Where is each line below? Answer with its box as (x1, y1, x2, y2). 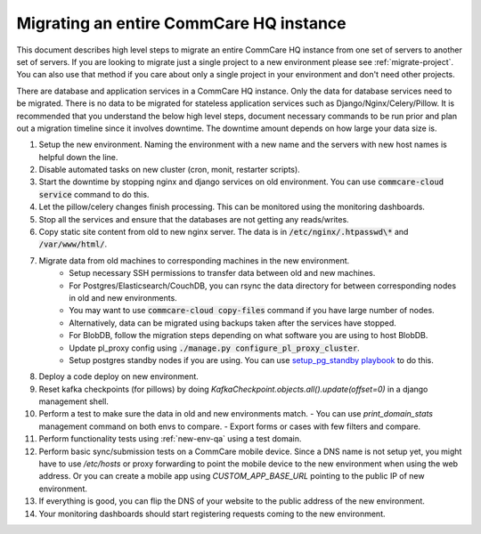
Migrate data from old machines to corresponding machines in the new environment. (38, 255, 350, 266)
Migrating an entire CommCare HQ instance (16, 13, 346, 33)
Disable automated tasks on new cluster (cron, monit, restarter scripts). (38, 165, 300, 175)
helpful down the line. (38, 151, 118, 162)
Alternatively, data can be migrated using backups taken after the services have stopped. (69, 317, 396, 328)
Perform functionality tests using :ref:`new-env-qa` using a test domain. (38, 433, 302, 444)
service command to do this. (38, 189, 150, 199)
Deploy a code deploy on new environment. (38, 371, 200, 382)
